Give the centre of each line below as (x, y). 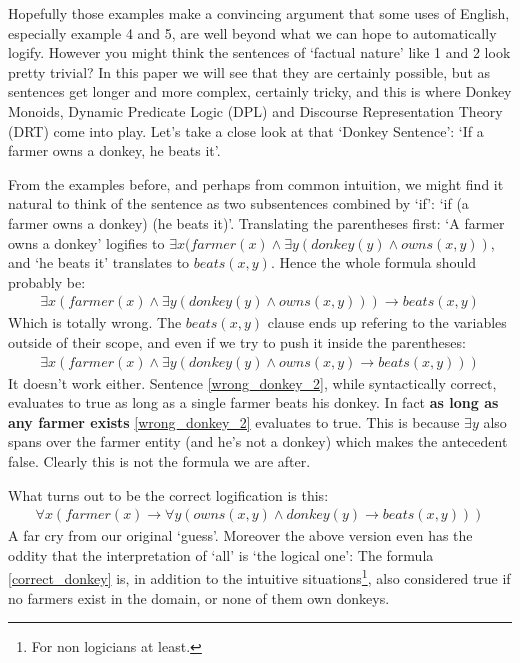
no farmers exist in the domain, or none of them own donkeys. (199, 597)
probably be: (47, 281)
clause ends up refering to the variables (387, 322)
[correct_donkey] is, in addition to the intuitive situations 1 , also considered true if (259, 576)
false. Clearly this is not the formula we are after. (159, 460)
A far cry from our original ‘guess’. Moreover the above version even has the (240, 535)
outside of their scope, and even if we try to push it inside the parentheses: (237, 341)
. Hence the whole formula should (373, 262)
